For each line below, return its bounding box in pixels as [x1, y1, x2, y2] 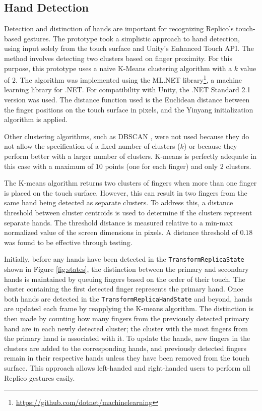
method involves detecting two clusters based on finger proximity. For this [4, 52, 233, 63]
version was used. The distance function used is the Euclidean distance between [4, 94, 250, 105]
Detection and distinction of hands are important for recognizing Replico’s [4, 23, 234, 34]
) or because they [183, 141, 237, 151]
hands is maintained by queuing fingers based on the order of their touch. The [4, 273, 245, 284]
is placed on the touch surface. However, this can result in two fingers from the [4, 187, 247, 198]
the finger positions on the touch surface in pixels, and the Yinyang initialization [4, 104, 253, 114]
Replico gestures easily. [4, 372, 75, 383]
